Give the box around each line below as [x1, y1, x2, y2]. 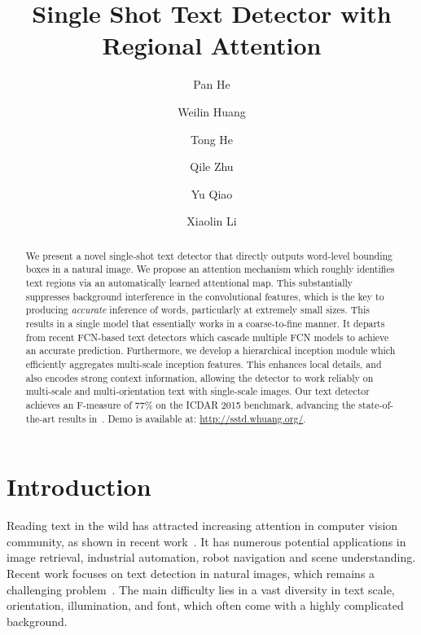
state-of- [358, 397, 394, 411]
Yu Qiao [191, 185, 233, 202]
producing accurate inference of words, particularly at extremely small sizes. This [25, 303, 370, 317]
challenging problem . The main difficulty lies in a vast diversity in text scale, [7, 580, 395, 598]
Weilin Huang [178, 103, 246, 120]
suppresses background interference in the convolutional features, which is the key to [25, 289, 384, 303]
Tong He [190, 130, 234, 147]
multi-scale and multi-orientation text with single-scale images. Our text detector [25, 384, 370, 398]
